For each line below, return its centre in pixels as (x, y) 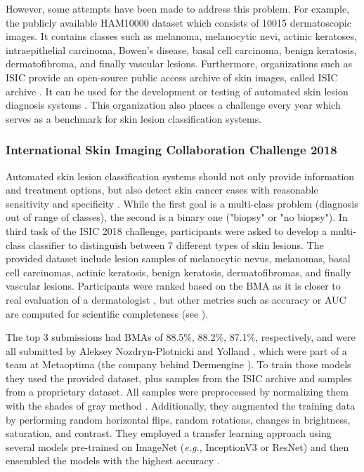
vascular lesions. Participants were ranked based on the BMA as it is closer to (173, 286)
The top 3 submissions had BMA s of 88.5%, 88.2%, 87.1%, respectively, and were (181, 337)
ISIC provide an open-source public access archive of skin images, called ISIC (172, 77)
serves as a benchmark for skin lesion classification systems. (134, 118)
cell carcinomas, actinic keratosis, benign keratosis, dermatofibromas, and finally (178, 272)
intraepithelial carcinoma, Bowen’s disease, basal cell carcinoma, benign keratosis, (181, 49)
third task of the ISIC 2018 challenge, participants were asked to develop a (167, 230)
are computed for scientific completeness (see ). (107, 313)
